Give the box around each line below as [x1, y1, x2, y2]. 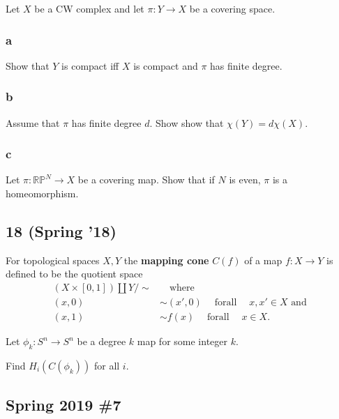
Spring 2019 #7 [6, 394, 121, 416]
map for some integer [137, 334, 228, 349]
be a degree [77, 334, 126, 349]
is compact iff [61, 58, 119, 73]
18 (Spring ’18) [6, 220, 116, 242]
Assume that [6, 115, 60, 130]
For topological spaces [6, 252, 100, 267]
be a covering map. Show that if [77, 172, 215, 187]
